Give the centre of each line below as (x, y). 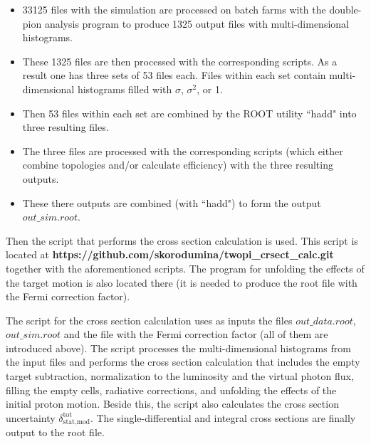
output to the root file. (55, 432)
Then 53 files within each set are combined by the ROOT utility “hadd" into (189, 113)
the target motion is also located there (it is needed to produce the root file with (182, 282)
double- (345, 9)
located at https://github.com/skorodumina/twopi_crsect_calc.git (170, 254)
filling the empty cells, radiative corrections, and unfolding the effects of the (171, 390)
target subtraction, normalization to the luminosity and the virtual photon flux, (180, 376)
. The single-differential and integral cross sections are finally (223, 417)
